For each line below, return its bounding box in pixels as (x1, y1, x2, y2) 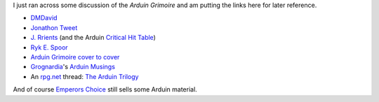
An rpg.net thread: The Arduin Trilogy (30, 72, 139, 80)
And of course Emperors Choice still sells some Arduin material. (13, 85, 198, 94)
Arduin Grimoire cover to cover (30, 52, 120, 61)
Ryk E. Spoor (30, 43, 68, 52)
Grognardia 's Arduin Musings (30, 63, 116, 71)
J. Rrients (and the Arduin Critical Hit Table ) (30, 34, 156, 42)
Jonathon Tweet (30, 23, 78, 31)
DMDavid (30, 14, 58, 22)
